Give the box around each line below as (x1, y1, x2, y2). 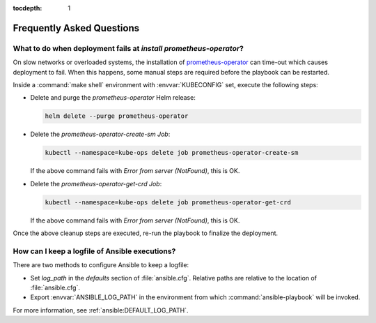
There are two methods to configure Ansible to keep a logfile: (13, 261, 189, 269)
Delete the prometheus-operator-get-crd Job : (30, 179, 162, 188)
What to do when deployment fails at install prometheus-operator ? (13, 43, 244, 53)
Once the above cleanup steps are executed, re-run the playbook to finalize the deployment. (13, 229, 279, 237)
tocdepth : (13, 4, 42, 12)
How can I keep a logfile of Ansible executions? (13, 246, 176, 256)
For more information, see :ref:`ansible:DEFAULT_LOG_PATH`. (13, 306, 189, 314)
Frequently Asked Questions (13, 22, 140, 34)
